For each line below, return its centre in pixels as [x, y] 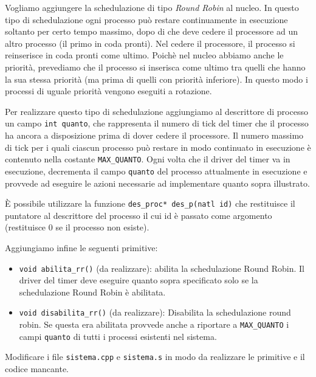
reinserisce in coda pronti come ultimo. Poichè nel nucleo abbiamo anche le [144, 55]
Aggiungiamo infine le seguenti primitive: [81, 247]
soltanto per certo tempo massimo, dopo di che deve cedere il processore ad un [151, 31]
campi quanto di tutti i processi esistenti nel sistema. [118, 336]
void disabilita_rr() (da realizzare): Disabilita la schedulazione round [155, 312]
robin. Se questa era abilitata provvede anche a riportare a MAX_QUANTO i [154, 324]
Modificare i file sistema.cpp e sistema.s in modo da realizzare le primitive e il [155, 357]
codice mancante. [37, 368]
